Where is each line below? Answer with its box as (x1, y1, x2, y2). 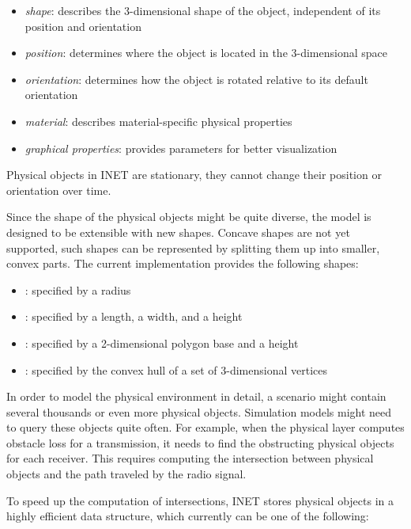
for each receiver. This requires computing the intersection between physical (6, 450, 374, 466)
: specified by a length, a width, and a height (25, 308, 243, 325)
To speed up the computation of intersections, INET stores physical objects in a (6, 492, 394, 508)
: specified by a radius (25, 281, 131, 298)
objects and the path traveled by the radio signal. (6, 466, 247, 482)
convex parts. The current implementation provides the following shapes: (6, 255, 359, 272)
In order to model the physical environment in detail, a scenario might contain (6, 388, 386, 405)
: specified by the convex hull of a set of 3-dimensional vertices (25, 361, 327, 378)
